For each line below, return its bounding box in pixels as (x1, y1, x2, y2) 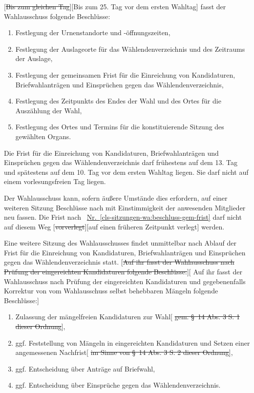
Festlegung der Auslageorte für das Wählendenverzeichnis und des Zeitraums (15, 43, 245, 54)
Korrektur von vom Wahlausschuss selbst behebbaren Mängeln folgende (4, 286, 218, 296)
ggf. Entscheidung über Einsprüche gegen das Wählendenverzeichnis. (15, 380, 221, 390)
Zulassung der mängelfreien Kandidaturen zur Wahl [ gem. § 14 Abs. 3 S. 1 (15, 311, 240, 322)
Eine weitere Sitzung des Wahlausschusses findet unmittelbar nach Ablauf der (4, 238, 237, 248)
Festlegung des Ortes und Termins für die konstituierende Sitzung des (15, 122, 224, 132)
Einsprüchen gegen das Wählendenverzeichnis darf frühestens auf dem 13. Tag (4, 157, 237, 167)
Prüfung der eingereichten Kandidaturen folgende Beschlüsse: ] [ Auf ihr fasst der (4, 267, 242, 277)
